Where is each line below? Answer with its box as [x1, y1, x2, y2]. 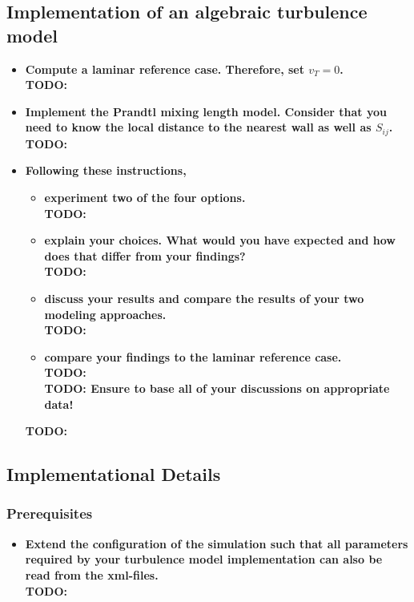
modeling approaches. [44, 305, 167, 322]
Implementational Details [6, 462, 221, 487]
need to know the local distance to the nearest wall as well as [25, 119, 372, 135]
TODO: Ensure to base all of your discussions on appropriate [44, 379, 390, 396]
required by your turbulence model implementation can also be [25, 551, 383, 568]
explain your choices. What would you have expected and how [44, 232, 396, 248]
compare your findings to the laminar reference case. [44, 348, 342, 365]
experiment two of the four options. [44, 189, 246, 206]
